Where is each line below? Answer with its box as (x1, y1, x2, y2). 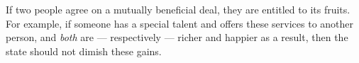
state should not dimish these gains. (6, 43, 162, 58)
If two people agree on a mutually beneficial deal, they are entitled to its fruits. (6, 2, 350, 16)
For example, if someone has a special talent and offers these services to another (6, 16, 354, 30)
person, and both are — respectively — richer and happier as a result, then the (6, 30, 348, 45)
